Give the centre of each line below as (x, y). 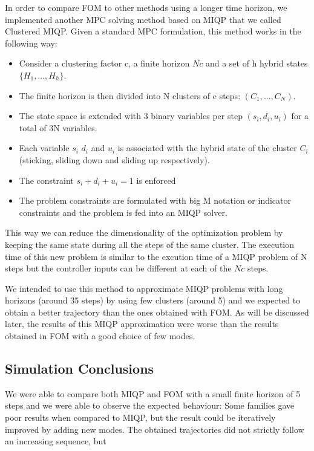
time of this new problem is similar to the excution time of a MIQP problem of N (156, 256)
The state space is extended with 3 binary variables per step (131, 116)
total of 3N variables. (58, 127)
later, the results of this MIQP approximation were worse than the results (142, 324)
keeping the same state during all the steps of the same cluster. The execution (150, 244)
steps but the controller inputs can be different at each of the (118, 268)
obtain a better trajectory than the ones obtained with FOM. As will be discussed (157, 312)
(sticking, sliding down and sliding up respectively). (114, 159)
